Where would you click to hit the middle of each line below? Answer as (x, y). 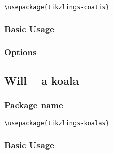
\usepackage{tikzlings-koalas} (57, 123)
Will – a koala (42, 80)
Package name (34, 105)
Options (21, 52)
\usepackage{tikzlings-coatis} (57, 7)
